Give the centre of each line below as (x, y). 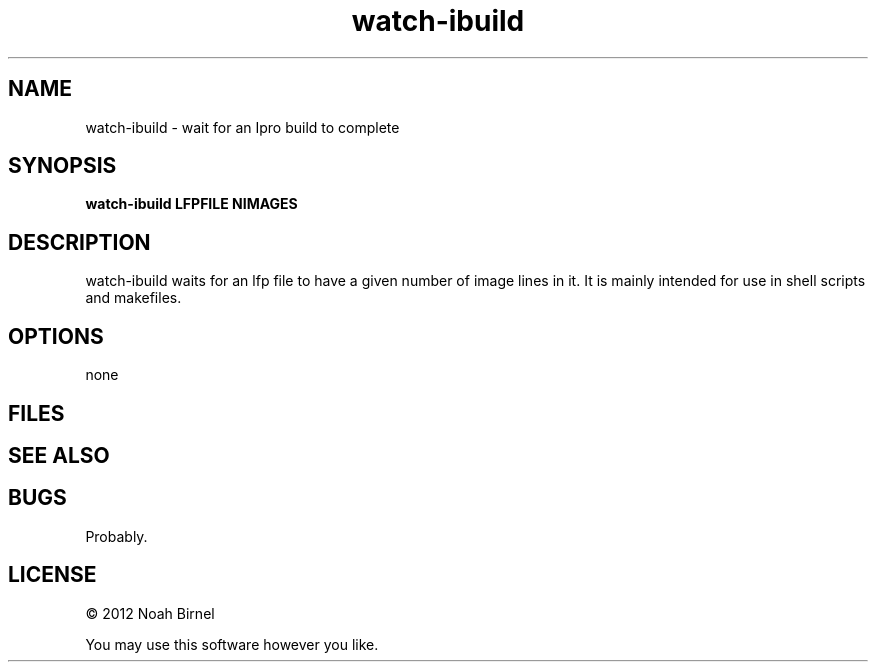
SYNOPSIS (62, 166)
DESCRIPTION (79, 242)
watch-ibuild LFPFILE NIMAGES (191, 204)
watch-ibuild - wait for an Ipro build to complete (242, 127)
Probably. (116, 536)
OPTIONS (56, 336)
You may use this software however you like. (232, 644)
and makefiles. (133, 298)
